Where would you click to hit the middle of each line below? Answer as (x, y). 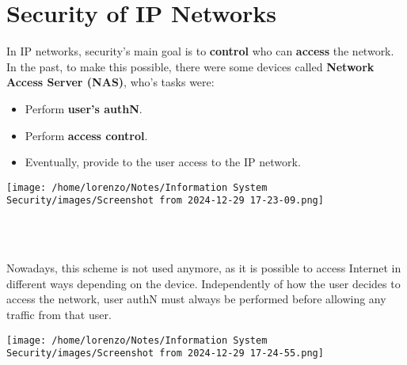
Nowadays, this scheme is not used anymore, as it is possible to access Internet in (204, 268)
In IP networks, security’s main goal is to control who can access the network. (200, 51)
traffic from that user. (59, 314)
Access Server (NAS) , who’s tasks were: (110, 82)
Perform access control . (86, 135)
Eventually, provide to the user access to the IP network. (163, 162)
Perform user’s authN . (84, 108)
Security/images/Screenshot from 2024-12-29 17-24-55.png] (165, 354)
